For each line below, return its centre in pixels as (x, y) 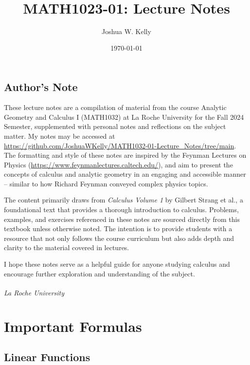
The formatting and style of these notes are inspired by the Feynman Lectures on (125, 155)
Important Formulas (73, 326)
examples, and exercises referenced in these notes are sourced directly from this (122, 219)
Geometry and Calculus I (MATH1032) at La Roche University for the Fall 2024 (124, 117)
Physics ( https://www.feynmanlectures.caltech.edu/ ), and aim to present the (118, 164)
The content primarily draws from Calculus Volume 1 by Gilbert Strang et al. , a (124, 200)
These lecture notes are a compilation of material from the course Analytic (115, 107)
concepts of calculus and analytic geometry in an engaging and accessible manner (125, 174)
